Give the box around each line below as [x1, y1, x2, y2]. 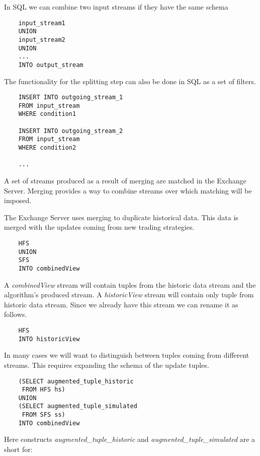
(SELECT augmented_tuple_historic [18, 377, 134, 385]
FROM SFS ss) [22, 411, 65, 419]
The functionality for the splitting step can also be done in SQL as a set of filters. [4, 76, 256, 86]
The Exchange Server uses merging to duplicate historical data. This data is [4, 212, 238, 222]
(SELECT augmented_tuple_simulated [18, 403, 137, 410]
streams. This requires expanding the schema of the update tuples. [4, 359, 209, 370]
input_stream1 [18, 19, 65, 27]
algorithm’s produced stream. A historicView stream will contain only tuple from [4, 289, 254, 300]
